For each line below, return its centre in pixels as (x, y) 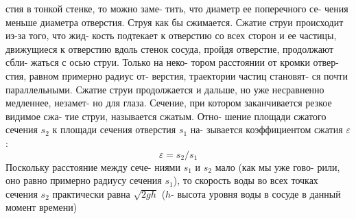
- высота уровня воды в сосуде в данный (256, 193)
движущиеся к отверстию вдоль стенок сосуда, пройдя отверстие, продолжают (170, 48)
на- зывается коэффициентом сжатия (266, 129)
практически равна (91, 193)
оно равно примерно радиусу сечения (84, 180)
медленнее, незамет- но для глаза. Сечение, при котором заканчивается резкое (169, 103)
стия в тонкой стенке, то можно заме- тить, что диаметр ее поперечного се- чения (177, 8)
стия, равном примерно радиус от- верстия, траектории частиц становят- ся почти (177, 75)
